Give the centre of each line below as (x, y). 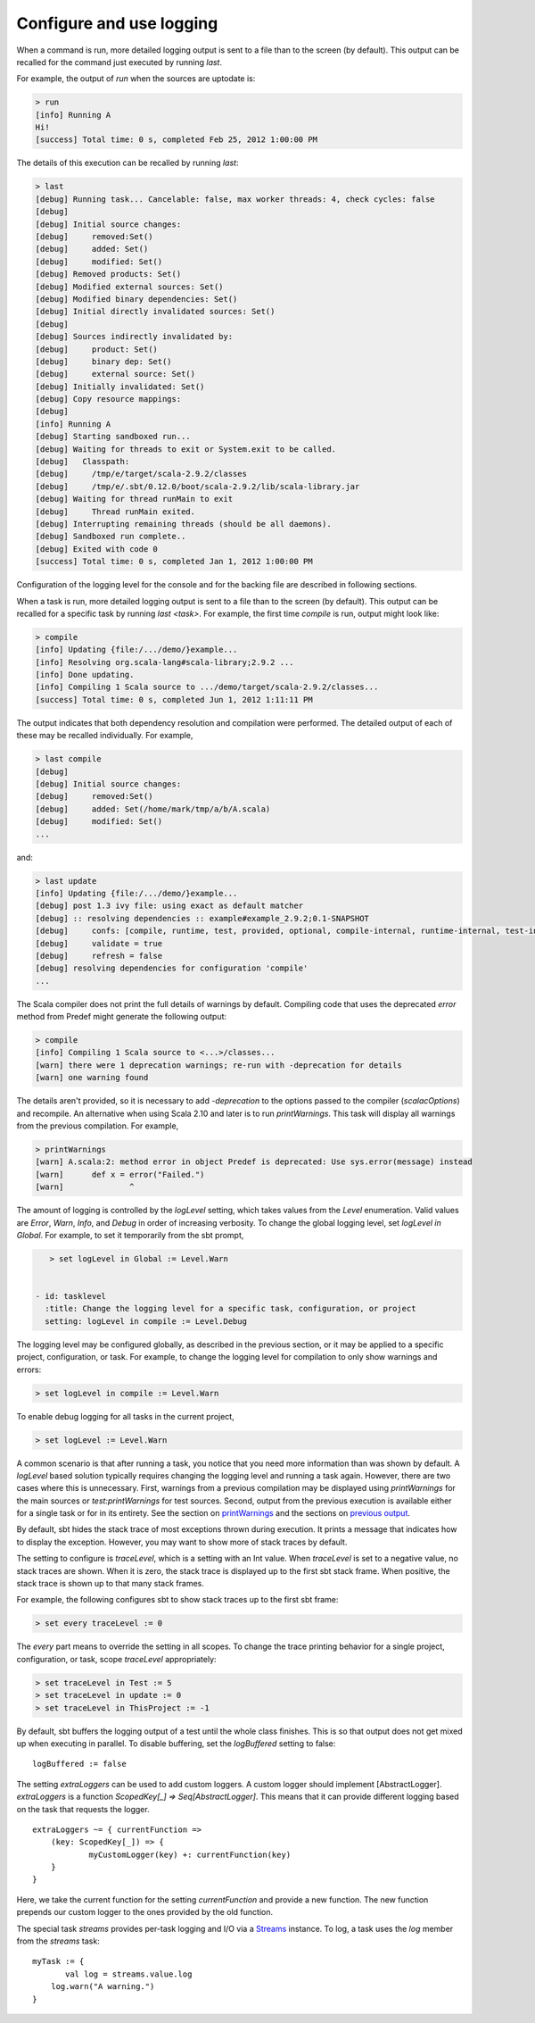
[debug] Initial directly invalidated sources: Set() (155, 312)
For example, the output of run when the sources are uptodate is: (136, 79)
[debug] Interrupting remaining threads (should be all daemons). (183, 524)
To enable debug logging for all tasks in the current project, (126, 1416)
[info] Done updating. (85, 675)
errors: (29, 1369)
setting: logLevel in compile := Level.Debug (146, 1321)
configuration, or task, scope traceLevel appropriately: (117, 1659)
